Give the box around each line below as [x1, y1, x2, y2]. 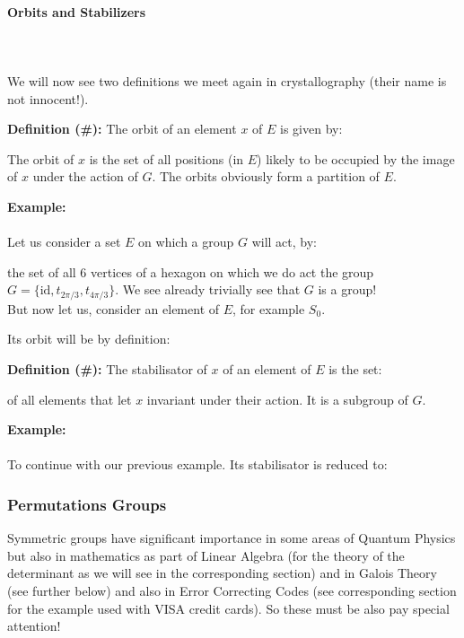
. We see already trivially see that [115, 280, 301, 299]
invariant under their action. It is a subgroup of [146, 389, 408, 408]
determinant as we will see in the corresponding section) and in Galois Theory [7, 564, 437, 582]
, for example [232, 299, 305, 318]
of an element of [223, 359, 311, 378]
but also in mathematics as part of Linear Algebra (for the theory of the [7, 546, 405, 564]
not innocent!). [7, 89, 89, 108]
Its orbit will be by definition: [7, 329, 171, 348]
